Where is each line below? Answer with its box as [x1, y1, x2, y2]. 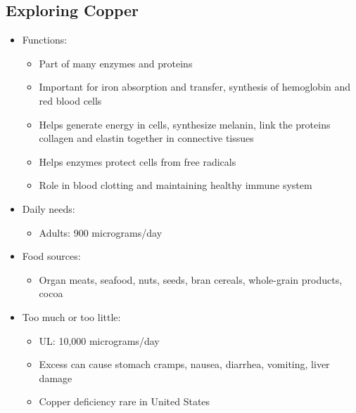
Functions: [22, 32, 68, 47]
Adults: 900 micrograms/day [39, 225, 163, 240]
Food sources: [22, 249, 81, 263]
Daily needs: [22, 201, 75, 216]
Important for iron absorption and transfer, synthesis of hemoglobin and [39, 79, 351, 94]
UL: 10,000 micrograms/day [39, 333, 160, 348]
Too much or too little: [22, 309, 121, 324]
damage [39, 370, 72, 385]
